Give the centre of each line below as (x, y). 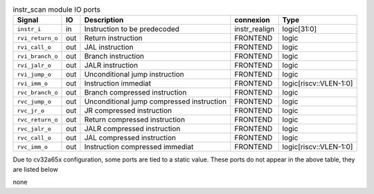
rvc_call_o (34, 138)
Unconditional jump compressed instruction (155, 101)
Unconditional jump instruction (134, 75)
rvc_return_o (37, 120)
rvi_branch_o (37, 56)
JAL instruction (109, 47)
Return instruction (113, 38)
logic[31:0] (300, 29)
